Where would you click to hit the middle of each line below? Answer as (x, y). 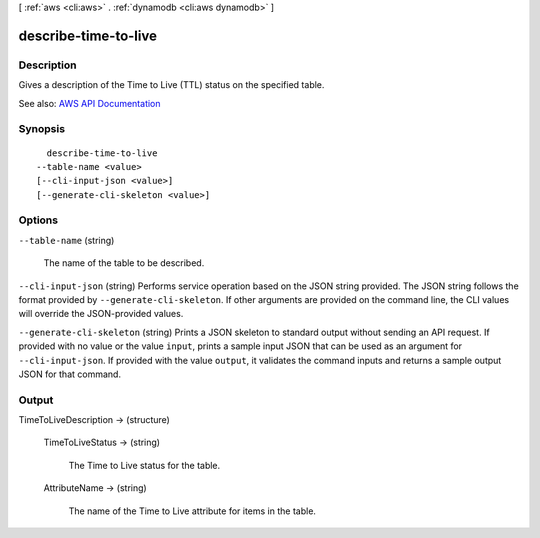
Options (38, 220)
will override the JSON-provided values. (101, 314)
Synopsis (41, 129)
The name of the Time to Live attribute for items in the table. (192, 511)
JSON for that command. (70, 374)
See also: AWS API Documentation (89, 103)
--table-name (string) (66, 240)
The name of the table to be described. (124, 263)
